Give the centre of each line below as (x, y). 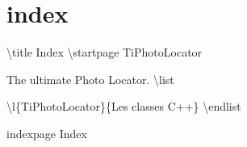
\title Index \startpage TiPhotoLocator (105, 52)
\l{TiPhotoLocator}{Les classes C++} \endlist (124, 106)
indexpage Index (47, 133)
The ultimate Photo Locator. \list (90, 79)
